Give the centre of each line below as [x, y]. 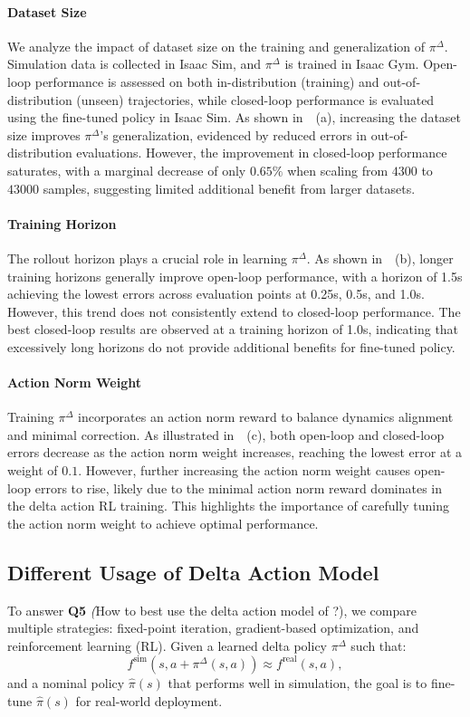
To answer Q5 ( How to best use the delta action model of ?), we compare [212, 610]
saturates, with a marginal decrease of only [127, 170]
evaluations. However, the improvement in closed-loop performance [262, 153]
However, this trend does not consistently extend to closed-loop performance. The [234, 311]
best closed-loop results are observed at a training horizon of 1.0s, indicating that [233, 329]
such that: [379, 645]
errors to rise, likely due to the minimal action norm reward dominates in [239, 488]
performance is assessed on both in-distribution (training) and [207, 81]
